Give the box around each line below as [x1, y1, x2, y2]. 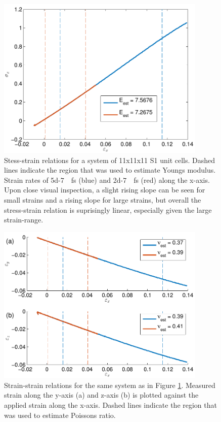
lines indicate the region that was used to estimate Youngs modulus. [4, 165, 216, 175]
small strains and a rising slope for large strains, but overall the [4, 194, 201, 205]
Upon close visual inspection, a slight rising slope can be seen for [4, 184, 205, 195]
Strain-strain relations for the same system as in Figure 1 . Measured [4, 379, 215, 390]
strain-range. [4, 214, 43, 225]
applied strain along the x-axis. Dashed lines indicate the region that [4, 399, 217, 410]
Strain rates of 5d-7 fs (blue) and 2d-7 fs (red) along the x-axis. [4, 174, 210, 185]
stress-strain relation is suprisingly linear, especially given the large [4, 204, 212, 215]
